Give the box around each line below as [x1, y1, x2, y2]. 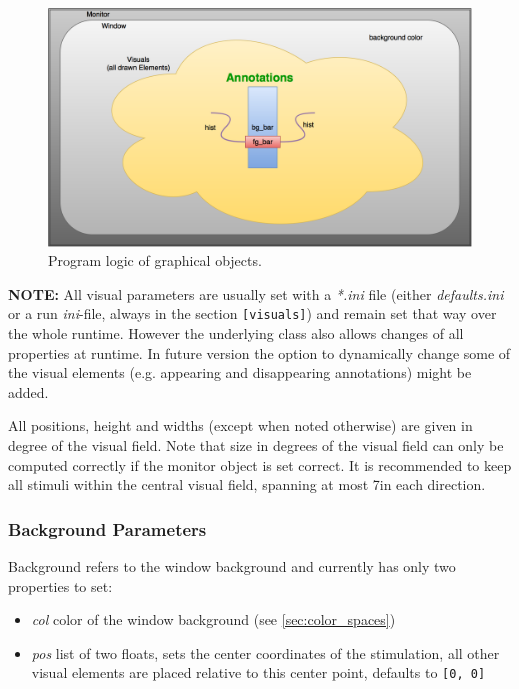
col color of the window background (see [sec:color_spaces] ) [31, 609, 396, 630]
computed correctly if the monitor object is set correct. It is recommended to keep [8, 454, 512, 475]
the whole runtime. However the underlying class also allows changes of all [8, 322, 464, 343]
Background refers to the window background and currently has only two [8, 555, 456, 576]
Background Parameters [8, 516, 207, 541]
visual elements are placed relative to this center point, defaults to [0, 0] [31, 662, 486, 683]
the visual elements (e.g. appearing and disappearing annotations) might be [8, 362, 472, 383]
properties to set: [8, 575, 113, 596]
